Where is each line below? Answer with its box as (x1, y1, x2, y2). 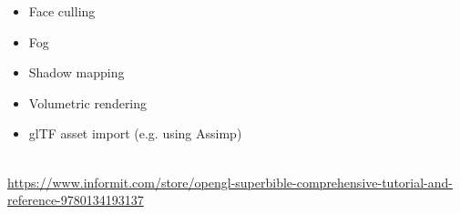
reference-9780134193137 (7, 190, 144, 209)
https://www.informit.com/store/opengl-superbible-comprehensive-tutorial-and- (7, 172, 453, 191)
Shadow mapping (28, 63, 125, 82)
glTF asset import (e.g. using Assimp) (28, 124, 242, 143)
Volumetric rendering (28, 93, 148, 112)
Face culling (28, 2, 96, 20)
